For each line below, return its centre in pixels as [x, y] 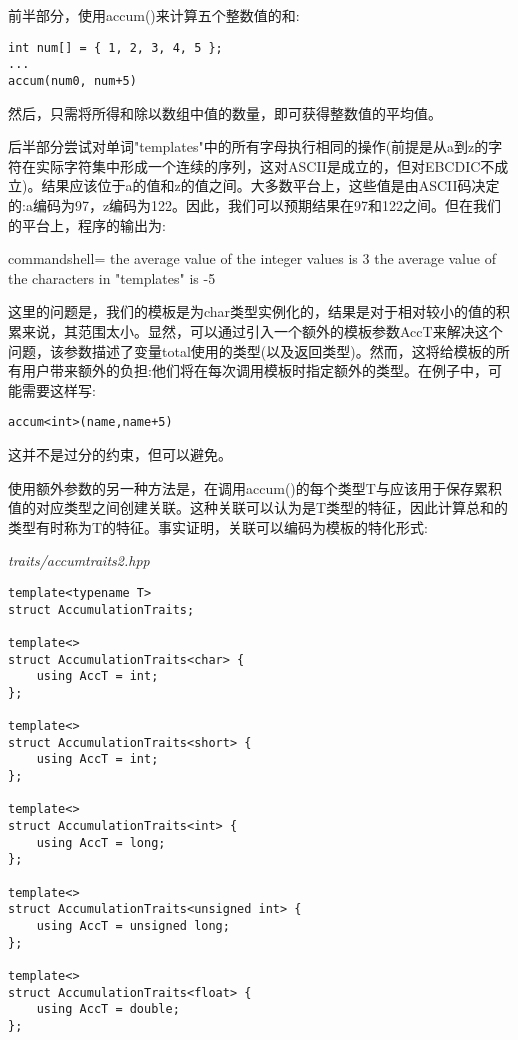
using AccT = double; [108, 1009]
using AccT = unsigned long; [133, 926]
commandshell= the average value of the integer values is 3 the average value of [252, 258]
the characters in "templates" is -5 [112, 277]
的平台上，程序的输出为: [87, 224]
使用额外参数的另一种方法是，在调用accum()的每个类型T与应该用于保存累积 [255, 487]
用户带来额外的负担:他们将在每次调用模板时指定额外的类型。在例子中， [254, 370]
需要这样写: [58, 389]
